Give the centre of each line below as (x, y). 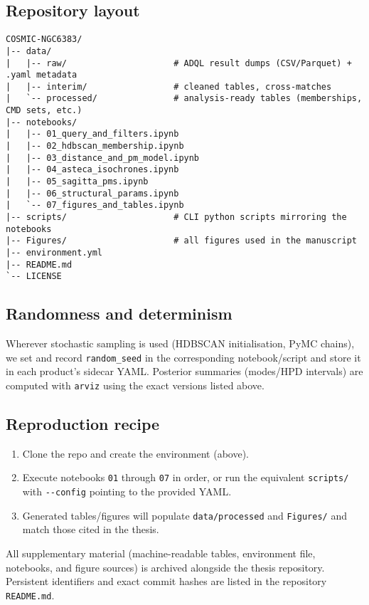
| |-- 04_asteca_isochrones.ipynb (92, 170)
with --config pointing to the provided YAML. (127, 491)
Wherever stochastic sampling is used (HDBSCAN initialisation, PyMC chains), (180, 343)
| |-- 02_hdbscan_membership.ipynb (95, 146)
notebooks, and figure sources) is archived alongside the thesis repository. (165, 567)
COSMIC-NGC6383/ (44, 40)
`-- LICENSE (34, 277)
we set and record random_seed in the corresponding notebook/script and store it (183, 357)
